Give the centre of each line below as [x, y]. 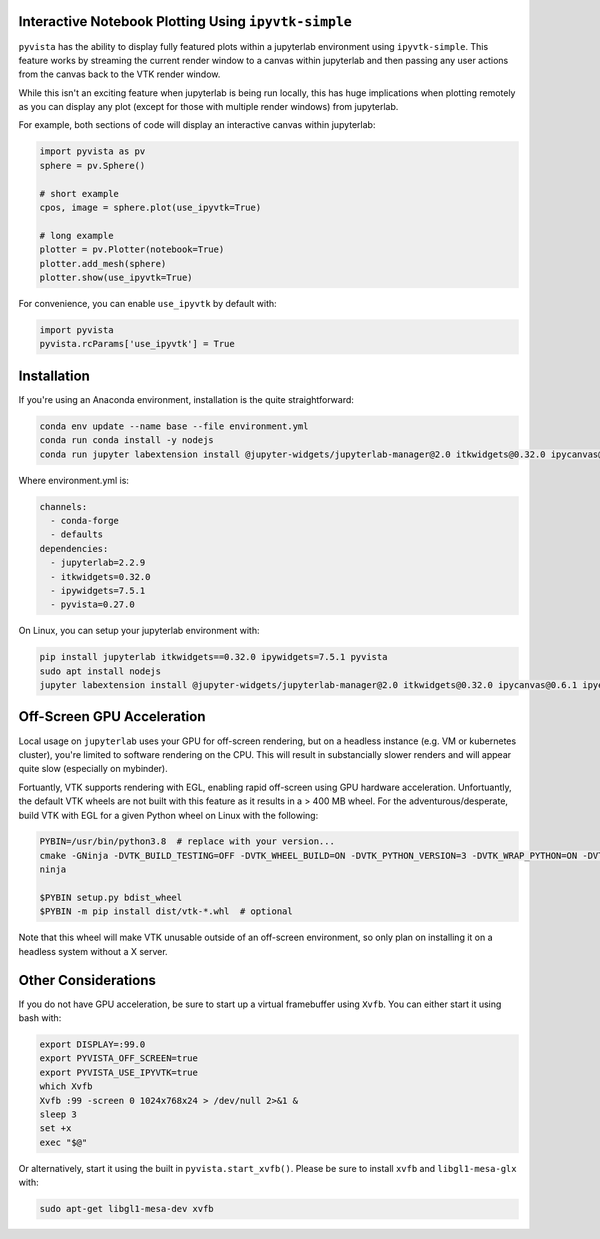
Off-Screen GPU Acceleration [112, 716]
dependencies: [74, 548]
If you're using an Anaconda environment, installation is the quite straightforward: [186, 399]
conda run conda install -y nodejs [126, 440]
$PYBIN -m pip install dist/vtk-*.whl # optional [166, 911]
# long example [76, 235]
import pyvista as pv [92, 151]
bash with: [40, 1018]
